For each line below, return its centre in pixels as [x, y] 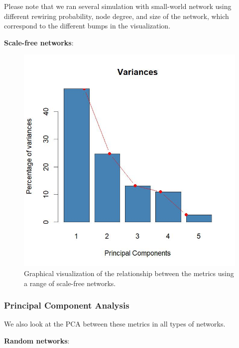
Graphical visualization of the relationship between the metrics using [129, 273]
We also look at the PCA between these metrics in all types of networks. [115, 324]
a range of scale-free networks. [70, 283]
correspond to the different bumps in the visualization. [87, 26]
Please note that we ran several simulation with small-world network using [118, 6]
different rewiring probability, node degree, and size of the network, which [117, 16]
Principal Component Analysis [67, 305]
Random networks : [37, 340]
